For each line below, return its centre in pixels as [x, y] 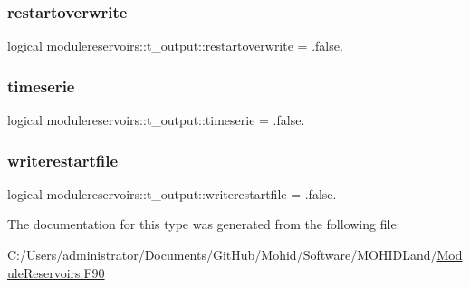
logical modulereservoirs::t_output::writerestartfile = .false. [172, 193]
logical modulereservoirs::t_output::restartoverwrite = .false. [175, 46]
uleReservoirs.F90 [56, 272]
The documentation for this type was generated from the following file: [204, 224]
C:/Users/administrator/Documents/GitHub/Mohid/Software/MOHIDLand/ [222, 255]
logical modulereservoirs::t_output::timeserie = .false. [156, 120]
